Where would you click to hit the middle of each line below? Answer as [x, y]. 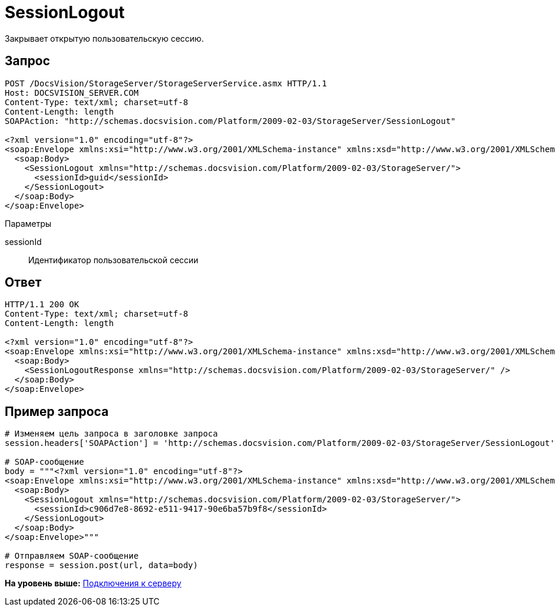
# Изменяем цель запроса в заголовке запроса [111, 434]
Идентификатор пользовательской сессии [113, 260]
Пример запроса [57, 411]
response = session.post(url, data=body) [101, 565]
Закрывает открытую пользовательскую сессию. [104, 38]
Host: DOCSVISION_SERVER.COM [72, 93]
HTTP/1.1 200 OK [42, 305]
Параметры [28, 223]
